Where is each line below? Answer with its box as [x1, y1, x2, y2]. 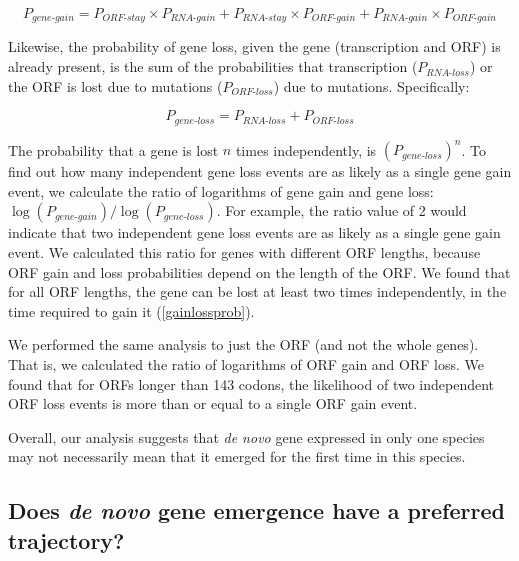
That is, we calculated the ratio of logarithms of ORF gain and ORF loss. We [8, 353, 484, 374]
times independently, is [235, 139, 377, 160]
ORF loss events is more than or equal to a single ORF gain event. [8, 393, 418, 414]
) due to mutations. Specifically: [273, 75, 470, 96]
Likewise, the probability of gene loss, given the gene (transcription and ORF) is [8, 36, 501, 57]
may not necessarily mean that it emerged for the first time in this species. [8, 446, 466, 467]
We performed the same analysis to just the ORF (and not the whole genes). [8, 334, 479, 355]
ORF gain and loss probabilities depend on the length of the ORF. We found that [8, 261, 511, 282]
